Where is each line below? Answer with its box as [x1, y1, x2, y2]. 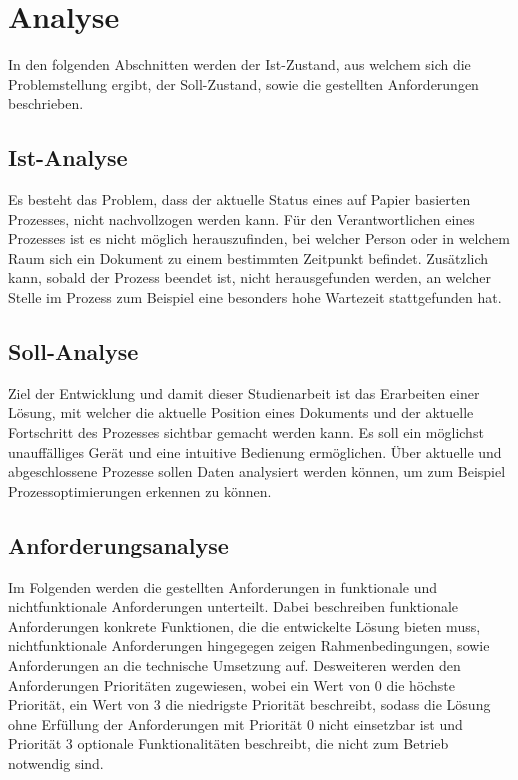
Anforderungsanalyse [8, 529, 229, 560]
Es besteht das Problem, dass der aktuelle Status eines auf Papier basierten [8, 189, 471, 210]
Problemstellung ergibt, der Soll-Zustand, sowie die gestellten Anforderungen [8, 73, 479, 94]
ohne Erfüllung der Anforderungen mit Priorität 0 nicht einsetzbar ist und [8, 713, 463, 734]
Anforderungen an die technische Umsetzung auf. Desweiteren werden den [8, 655, 461, 676]
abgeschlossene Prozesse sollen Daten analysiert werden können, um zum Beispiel [8, 461, 506, 482]
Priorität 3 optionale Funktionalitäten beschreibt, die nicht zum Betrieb [8, 733, 449, 754]
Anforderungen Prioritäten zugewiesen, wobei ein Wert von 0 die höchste [8, 674, 456, 695]
